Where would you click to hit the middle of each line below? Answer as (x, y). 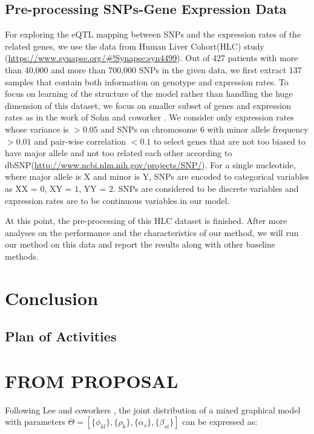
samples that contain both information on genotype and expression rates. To (147, 81)
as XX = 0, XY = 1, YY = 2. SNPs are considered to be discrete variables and (152, 188)
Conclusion (52, 298)
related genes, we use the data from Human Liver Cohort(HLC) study (135, 46)
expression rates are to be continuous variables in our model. (117, 200)
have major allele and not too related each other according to (119, 153)
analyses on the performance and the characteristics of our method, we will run (152, 232)
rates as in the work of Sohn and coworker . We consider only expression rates (149, 117)
